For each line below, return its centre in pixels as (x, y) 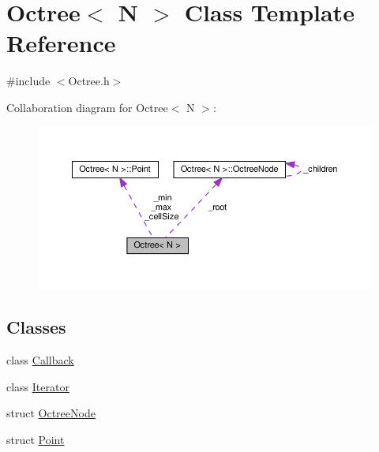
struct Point (36, 440)
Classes (36, 327)
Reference (61, 43)
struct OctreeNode (51, 413)
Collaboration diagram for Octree (87, 107)
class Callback (40, 360)
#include (28, 81)
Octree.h (89, 81)
